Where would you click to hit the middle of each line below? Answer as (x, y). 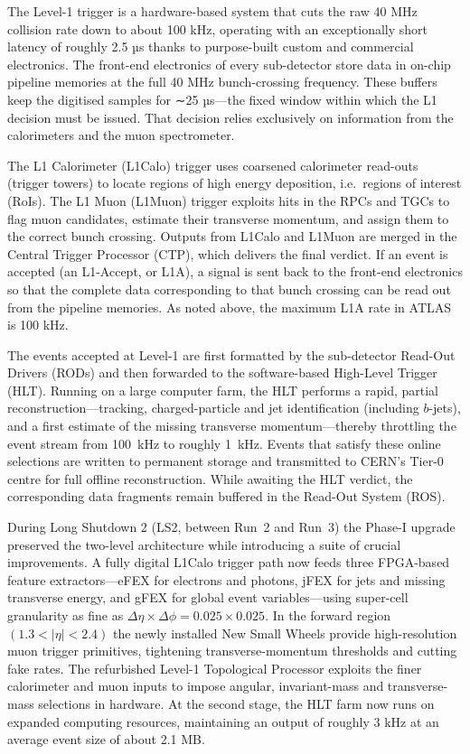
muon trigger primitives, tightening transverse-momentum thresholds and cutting (232, 651)
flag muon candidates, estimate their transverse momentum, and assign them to (228, 218)
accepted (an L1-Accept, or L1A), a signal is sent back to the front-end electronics (235, 271)
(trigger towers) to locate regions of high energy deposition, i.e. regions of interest (235, 183)
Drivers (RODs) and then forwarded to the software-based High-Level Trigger (222, 372)
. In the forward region (328, 615)
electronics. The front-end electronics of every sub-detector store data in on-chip (229, 64)
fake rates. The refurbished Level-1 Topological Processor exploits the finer (215, 668)
